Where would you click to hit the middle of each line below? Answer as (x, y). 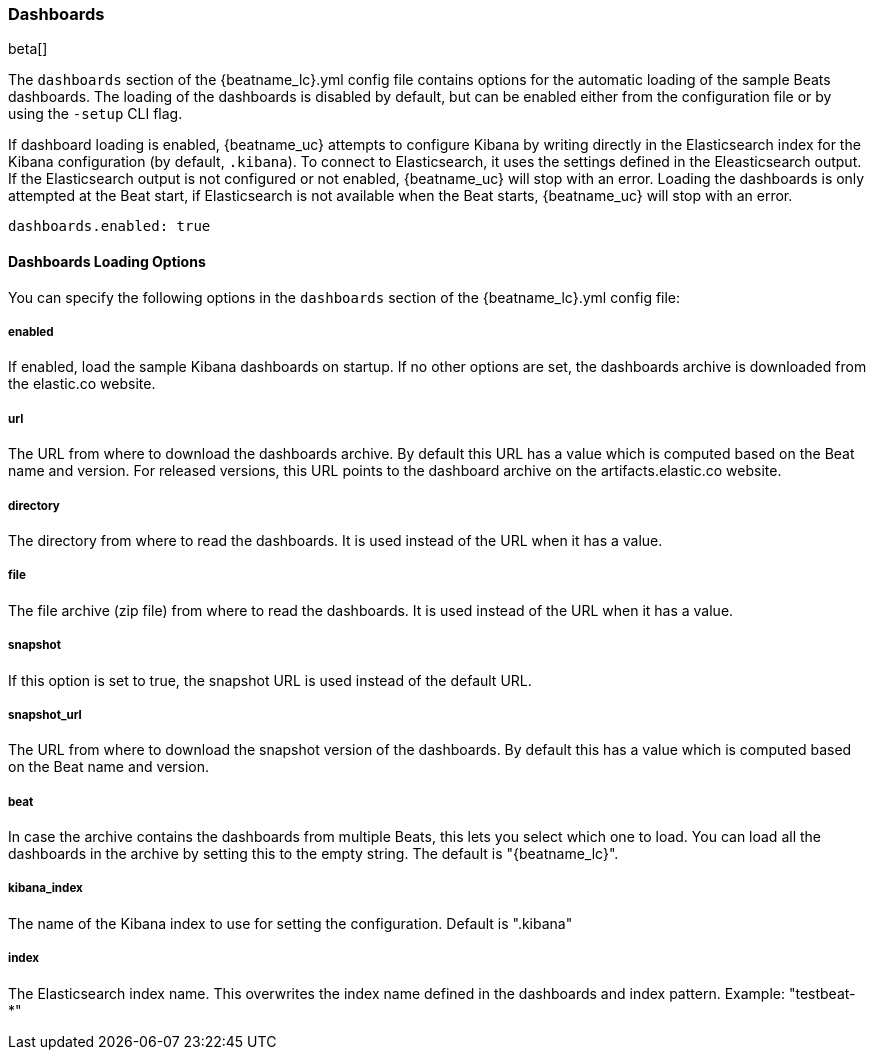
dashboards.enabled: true (109, 226)
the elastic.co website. (82, 384)
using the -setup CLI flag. (95, 114)
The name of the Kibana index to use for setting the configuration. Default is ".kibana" (290, 923)
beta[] (28, 49)
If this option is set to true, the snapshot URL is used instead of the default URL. (270, 680)
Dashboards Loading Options (107, 261)
